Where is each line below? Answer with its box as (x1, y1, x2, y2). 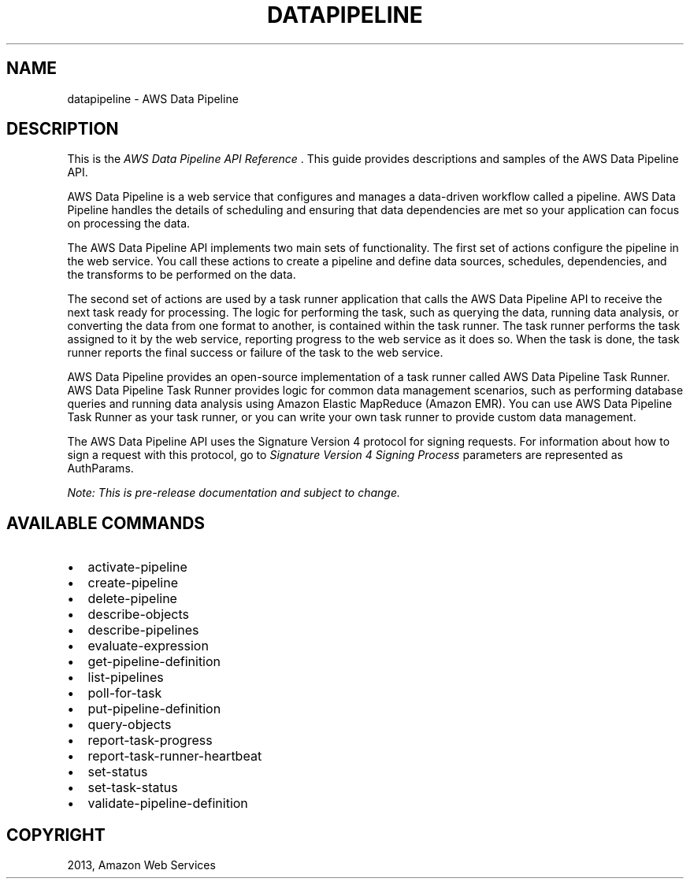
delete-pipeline (87, 591, 177, 607)
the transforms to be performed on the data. (67, 268, 296, 282)
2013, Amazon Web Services (67, 858, 216, 872)
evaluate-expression (87, 638, 209, 654)
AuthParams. (67, 461, 134, 476)
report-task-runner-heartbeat (87, 748, 262, 765)
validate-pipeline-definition (87, 795, 248, 812)
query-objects (87, 717, 172, 733)
